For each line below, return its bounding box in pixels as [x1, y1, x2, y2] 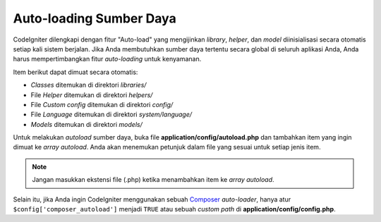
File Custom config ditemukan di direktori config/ [30, 100, 174, 109]
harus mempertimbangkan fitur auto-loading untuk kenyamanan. [13, 55, 202, 63]
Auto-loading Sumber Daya [13, 11, 176, 26]
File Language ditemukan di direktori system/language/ [30, 110, 193, 119]
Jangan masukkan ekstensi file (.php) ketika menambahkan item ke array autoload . [32, 175, 274, 184]
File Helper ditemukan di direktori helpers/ [30, 90, 153, 99]
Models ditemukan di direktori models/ [30, 120, 143, 128]
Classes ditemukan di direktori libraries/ [30, 81, 147, 90]
